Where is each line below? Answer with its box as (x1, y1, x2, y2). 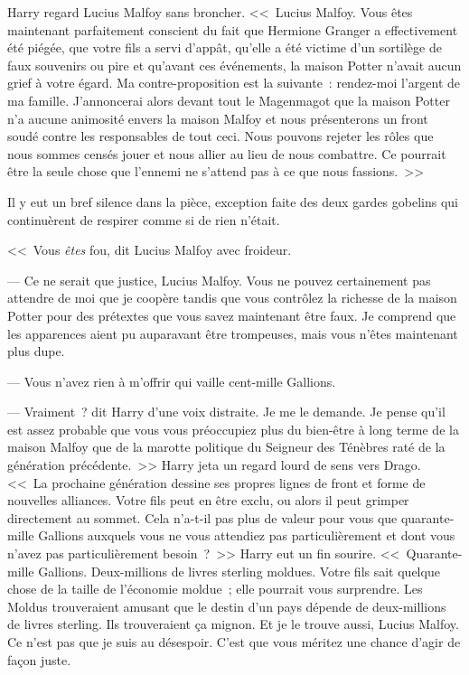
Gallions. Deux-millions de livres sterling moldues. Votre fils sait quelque (38, 561, 440, 580)
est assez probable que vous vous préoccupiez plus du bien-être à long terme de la (7, 419, 459, 438)
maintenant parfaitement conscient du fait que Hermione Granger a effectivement (7, 20, 458, 39)
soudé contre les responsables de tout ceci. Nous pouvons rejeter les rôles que (7, 127, 434, 145)
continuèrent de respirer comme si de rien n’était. (7, 210, 280, 229)
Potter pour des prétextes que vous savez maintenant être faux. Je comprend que (7, 305, 456, 324)
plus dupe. (7, 342, 65, 361)
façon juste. (7, 650, 71, 669)
